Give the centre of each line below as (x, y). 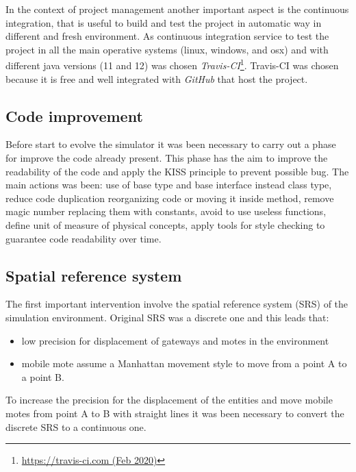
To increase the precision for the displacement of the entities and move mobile (169, 400)
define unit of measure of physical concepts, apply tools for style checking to (165, 224)
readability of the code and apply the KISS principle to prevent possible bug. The (177, 171)
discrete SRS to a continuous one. (76, 426)
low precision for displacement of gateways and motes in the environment (175, 340)
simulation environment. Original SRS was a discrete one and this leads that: (167, 317)
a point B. (43, 376)
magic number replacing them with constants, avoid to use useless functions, (166, 211)
